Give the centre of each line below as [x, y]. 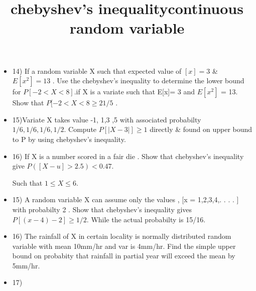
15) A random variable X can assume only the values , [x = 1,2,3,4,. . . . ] [125, 199]
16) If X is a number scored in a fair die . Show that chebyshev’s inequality [128, 156]
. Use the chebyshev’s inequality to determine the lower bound [148, 81]
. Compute [80, 129]
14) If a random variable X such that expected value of [97, 70]
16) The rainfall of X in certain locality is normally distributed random [122, 236]
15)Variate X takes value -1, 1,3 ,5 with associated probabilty [107, 119]
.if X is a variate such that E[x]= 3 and [135, 92]
